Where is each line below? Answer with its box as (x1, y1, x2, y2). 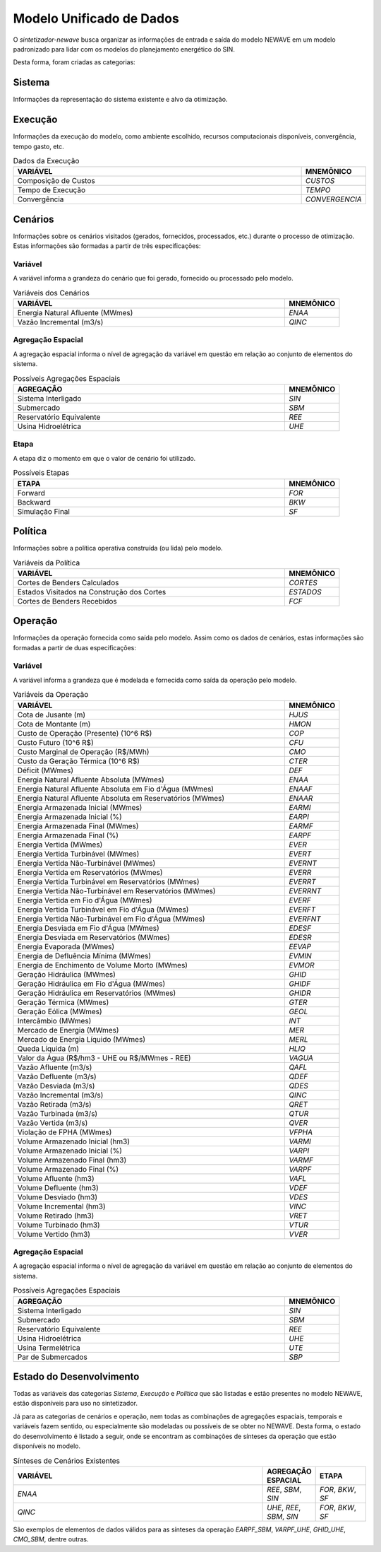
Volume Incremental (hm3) (17, 1201, 106, 1211)
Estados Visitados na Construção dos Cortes (17, 587, 167, 596)
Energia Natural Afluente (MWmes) (17, 308, 133, 318)
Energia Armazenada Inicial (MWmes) (17, 802, 143, 812)
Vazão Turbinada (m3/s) (17, 1108, 98, 1118)
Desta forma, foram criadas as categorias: (13, 58, 135, 66)
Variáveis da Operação (13, 690, 89, 700)
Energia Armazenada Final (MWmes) (17, 821, 139, 830)
